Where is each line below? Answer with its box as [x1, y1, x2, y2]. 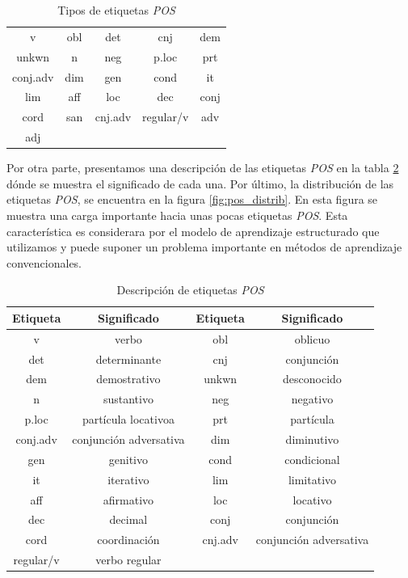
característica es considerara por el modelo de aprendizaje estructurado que [6, 222, 380, 239]
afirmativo [103, 491, 154, 508]
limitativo [288, 470, 337, 487]
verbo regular [95, 551, 162, 568]
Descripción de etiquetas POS [116, 281, 264, 298]
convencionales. [6, 254, 82, 271]
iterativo [107, 470, 149, 487]
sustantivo [103, 390, 154, 407]
